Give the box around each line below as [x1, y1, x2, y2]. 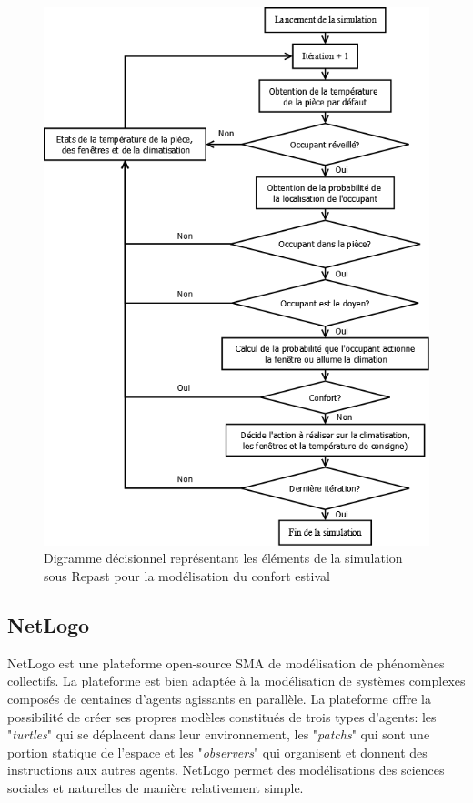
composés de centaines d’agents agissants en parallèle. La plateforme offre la [7, 688, 431, 708]
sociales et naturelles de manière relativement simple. [7, 778, 304, 797]
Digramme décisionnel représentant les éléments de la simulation [44, 548, 403, 567]
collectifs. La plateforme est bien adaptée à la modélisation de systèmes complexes [7, 671, 466, 690]
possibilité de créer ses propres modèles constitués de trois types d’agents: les [7, 707, 437, 726]
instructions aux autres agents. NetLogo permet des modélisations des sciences [7, 760, 445, 779]
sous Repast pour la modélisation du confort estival [44, 567, 330, 585]
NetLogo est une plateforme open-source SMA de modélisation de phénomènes [7, 653, 445, 672]
